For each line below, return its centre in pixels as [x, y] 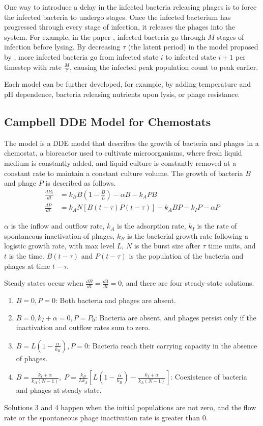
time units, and [232, 246]
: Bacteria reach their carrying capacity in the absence [173, 345]
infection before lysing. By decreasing [62, 47]
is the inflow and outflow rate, [58, 226]
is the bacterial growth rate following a [188, 235]
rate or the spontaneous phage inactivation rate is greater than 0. [106, 417]
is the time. [27, 255]
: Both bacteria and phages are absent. [115, 300]
